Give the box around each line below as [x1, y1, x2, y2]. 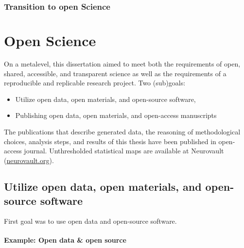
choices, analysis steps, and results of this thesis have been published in [4, 136, 216, 146]
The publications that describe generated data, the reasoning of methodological [4, 126, 241, 136]
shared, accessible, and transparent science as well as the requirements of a [4, 68, 227, 78]
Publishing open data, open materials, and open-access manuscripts [15, 110, 217, 120]
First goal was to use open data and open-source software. [4, 215, 177, 226]
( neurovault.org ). [4, 155, 54, 165]
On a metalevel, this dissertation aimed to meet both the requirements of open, [4, 58, 241, 68]
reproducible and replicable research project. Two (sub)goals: [4, 78, 186, 88]
